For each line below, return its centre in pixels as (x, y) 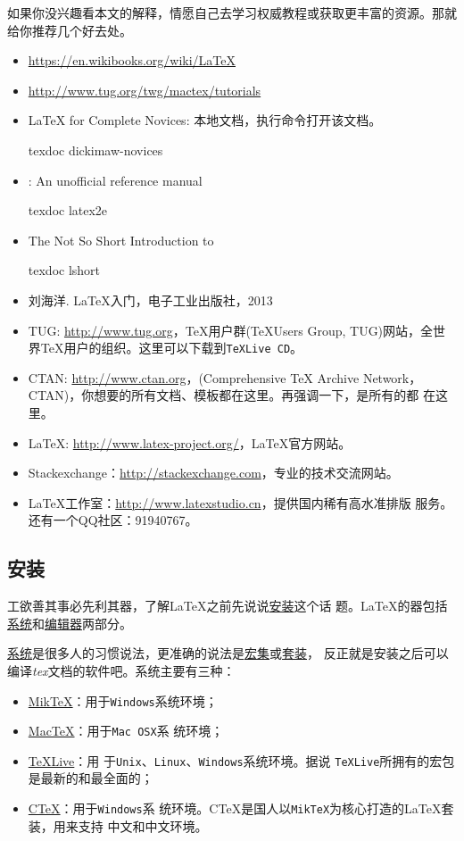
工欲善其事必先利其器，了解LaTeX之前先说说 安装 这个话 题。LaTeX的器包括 (228, 606)
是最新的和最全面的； (91, 778)
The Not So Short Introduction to (121, 240)
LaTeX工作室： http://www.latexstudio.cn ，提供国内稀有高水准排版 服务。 (240, 502)
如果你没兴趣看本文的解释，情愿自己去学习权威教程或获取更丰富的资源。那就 (232, 12)
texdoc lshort (64, 270)
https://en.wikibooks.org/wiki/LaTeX (132, 60)
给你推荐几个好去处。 (70, 30)
